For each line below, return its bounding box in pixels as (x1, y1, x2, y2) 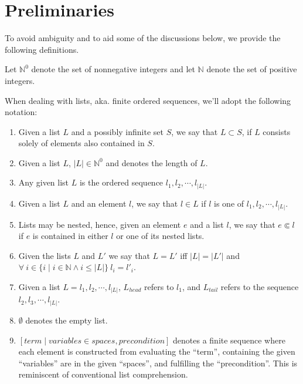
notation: (5, 106, 38, 118)
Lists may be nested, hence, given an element (18, 218, 181, 230)
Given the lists (18, 249, 71, 261)
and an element (71, 197, 127, 209)
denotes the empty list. (25, 314, 108, 326)
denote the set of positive (206, 63, 297, 75)
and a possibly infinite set (71, 125, 164, 137)
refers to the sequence (220, 280, 299, 292)
